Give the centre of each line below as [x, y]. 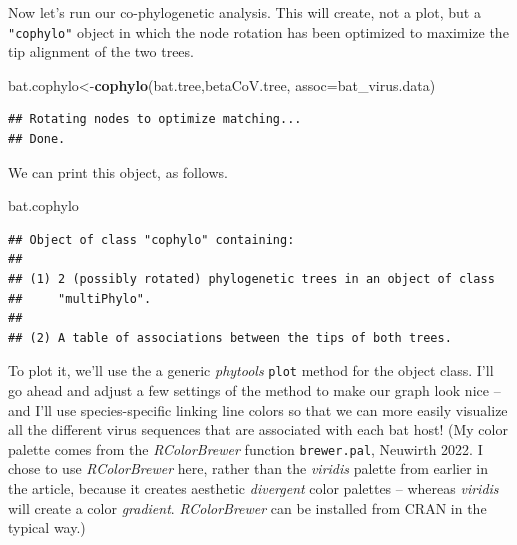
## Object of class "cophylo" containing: [151, 239]
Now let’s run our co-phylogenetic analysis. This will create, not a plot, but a [244, 12]
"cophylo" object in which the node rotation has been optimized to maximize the [258, 31]
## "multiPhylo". [80, 298]
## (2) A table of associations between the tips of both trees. [230, 337]
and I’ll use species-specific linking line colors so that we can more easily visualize [258, 409]
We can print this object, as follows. [118, 171]
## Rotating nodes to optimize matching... [155, 119]
